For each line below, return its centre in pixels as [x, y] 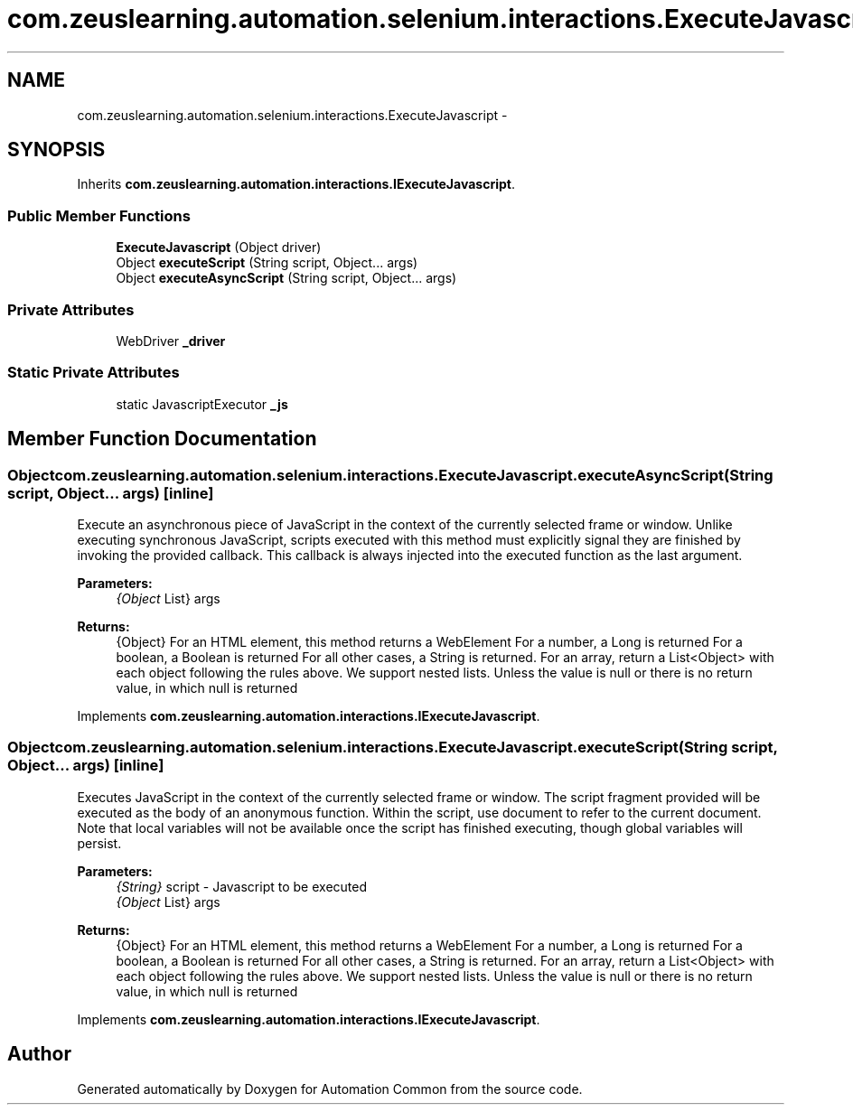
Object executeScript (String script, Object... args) [267, 263]
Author [39, 1054]
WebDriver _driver [171, 341]
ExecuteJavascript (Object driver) [219, 248]
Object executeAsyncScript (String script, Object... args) [286, 278]
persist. [99, 843]
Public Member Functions [99, 215]
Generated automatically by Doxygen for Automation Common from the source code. [330, 1089]
